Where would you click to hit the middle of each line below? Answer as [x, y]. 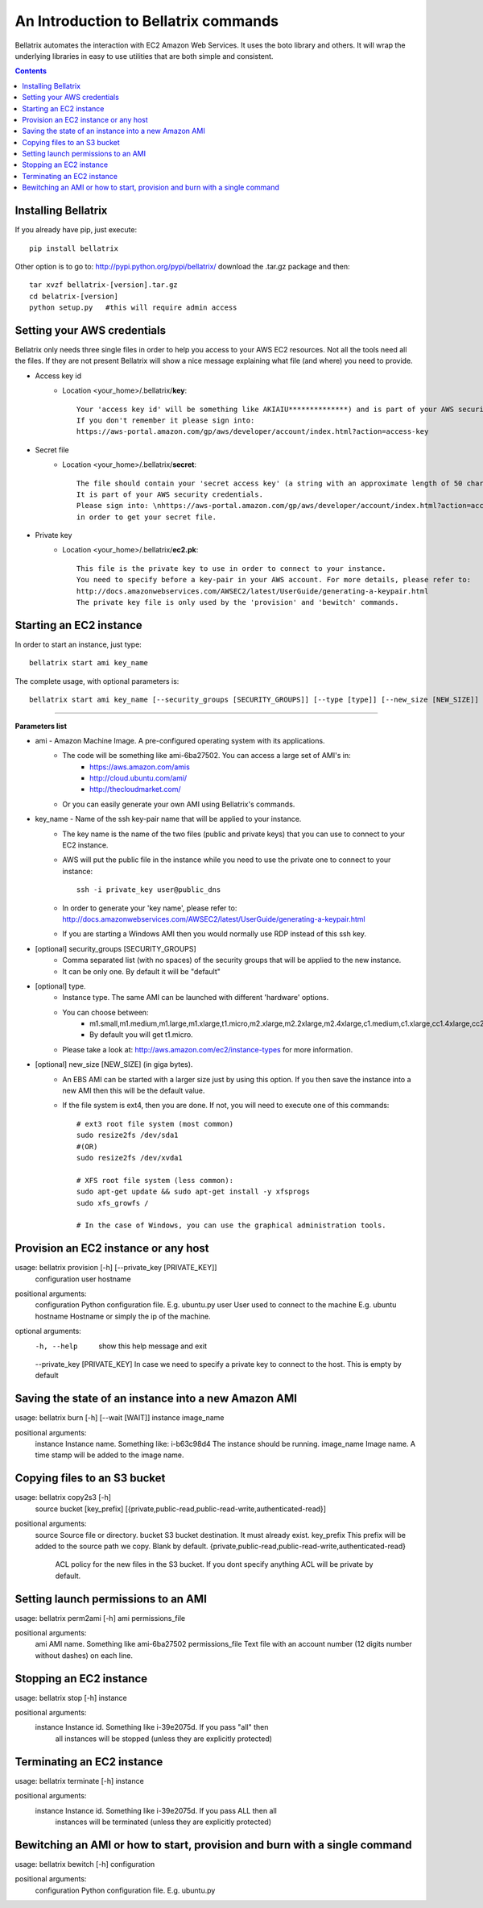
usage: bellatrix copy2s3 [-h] [63, 1498]
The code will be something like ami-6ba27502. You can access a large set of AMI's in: [207, 756]
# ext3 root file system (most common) [155, 1124]
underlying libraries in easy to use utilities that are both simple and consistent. [144, 56]
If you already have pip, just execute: [76, 230]
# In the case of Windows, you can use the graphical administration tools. [231, 1225]
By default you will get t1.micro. [141, 1035]
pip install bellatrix [74, 248]
